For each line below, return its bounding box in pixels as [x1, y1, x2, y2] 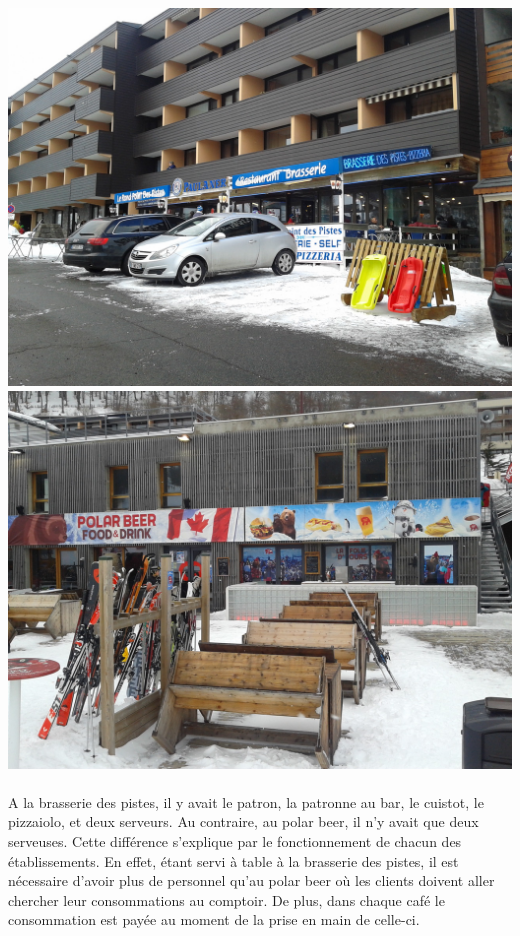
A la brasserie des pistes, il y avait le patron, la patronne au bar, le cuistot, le [8, 791, 484, 812]
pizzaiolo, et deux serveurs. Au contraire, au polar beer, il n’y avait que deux [8, 811, 479, 832]
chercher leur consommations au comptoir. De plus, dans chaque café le [8, 889, 445, 910]
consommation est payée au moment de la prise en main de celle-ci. [8, 909, 420, 930]
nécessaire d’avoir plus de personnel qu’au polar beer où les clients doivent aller [8, 870, 495, 891]
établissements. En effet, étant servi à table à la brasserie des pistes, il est [8, 850, 459, 871]
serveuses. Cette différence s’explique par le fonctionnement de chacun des [8, 830, 462, 851]
